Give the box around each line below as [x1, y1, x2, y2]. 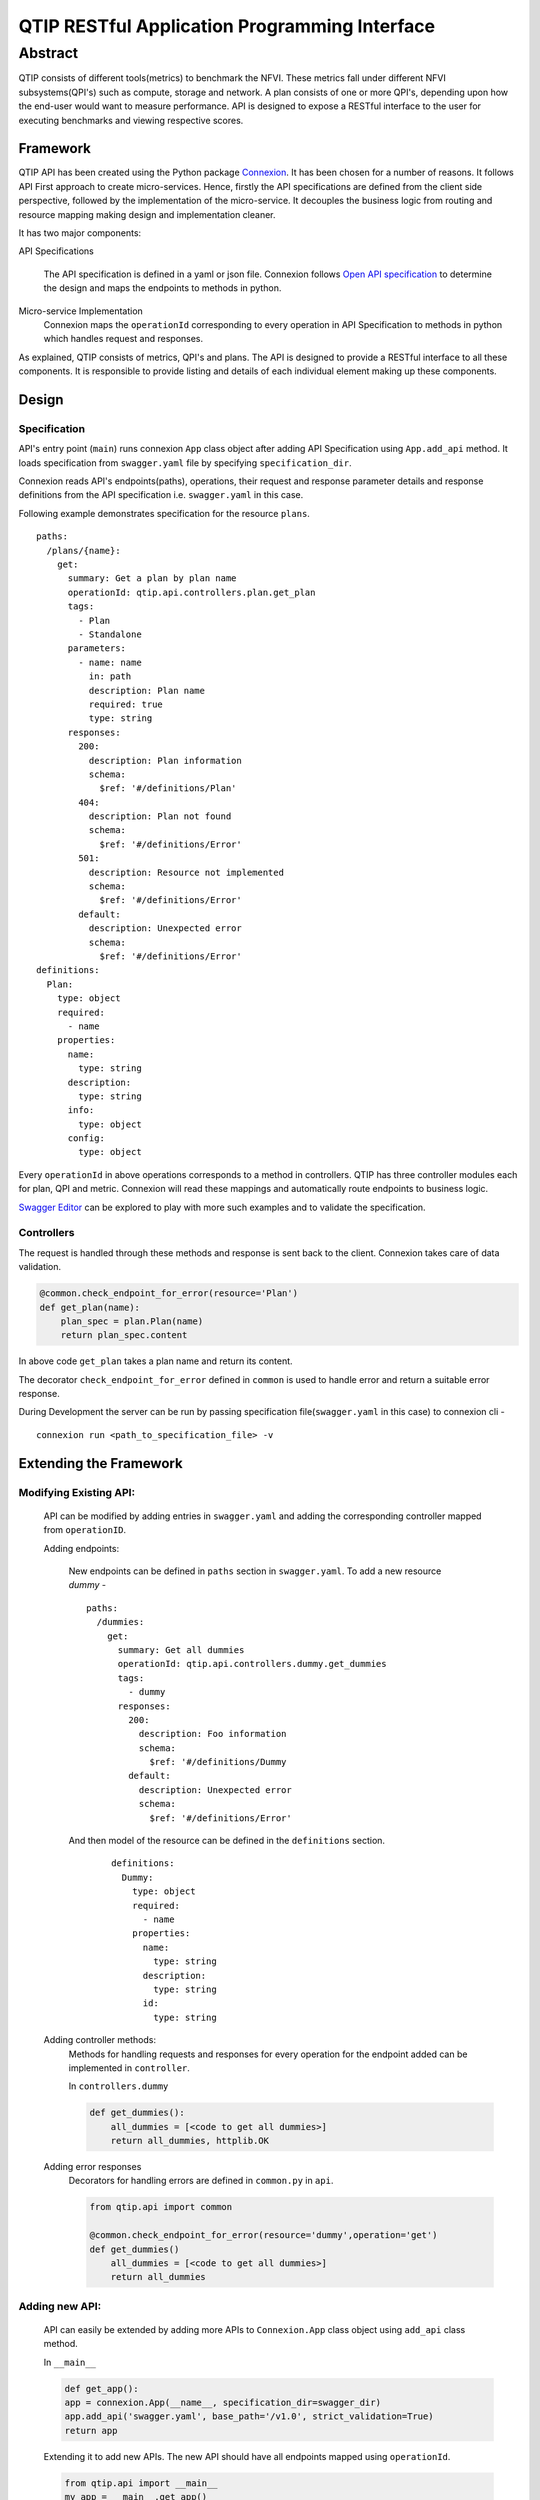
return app [64, 2425, 118, 2436]
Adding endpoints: [43, 1542, 120, 1554]
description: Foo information [138, 1728, 287, 1740]
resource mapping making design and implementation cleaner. [18, 208, 276, 220]
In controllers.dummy [68, 2080, 169, 2092]
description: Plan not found [88, 811, 232, 822]
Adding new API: [18, 2299, 102, 2313]
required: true [88, 698, 164, 710]
